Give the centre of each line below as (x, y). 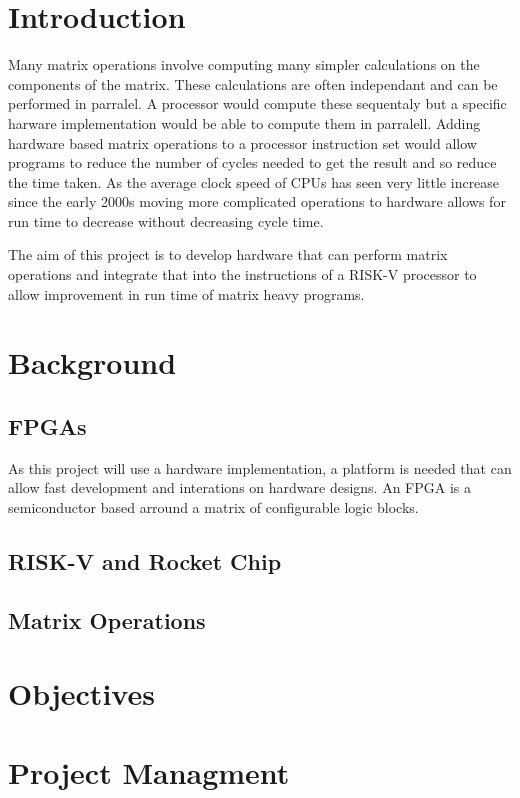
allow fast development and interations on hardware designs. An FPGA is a (239, 487)
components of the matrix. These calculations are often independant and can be (253, 83)
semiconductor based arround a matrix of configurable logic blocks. (213, 507)
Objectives (81, 693)
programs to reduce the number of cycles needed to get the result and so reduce (252, 162)
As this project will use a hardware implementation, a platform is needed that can (260, 467)
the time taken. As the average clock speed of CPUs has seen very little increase (254, 181)
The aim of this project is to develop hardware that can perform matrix (228, 254)
